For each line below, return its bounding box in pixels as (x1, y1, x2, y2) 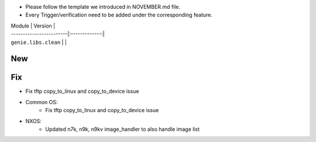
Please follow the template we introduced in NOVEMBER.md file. (25, 4, 181, 10)
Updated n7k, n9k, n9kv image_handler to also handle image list (45, 126, 200, 133)
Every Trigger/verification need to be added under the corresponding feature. (25, 12, 213, 19)
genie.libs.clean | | (11, 39, 67, 46)
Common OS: (25, 98, 58, 105)
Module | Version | (11, 22, 56, 29)
